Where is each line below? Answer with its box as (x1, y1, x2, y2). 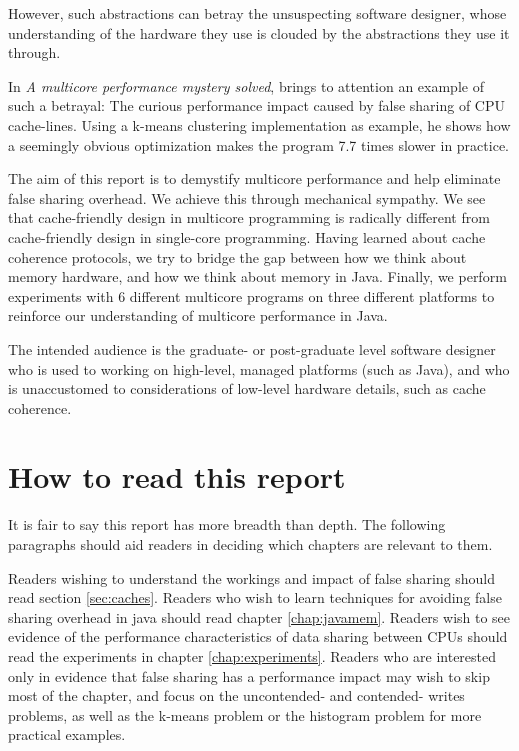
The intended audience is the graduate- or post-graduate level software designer (8, 338, 496, 359)
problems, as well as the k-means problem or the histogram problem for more (8, 704, 482, 725)
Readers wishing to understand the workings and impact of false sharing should (8, 567, 496, 588)
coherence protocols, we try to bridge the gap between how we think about (8, 246, 467, 267)
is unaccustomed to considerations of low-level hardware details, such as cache (8, 378, 486, 399)
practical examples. (8, 724, 126, 745)
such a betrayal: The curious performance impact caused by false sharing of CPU (8, 95, 505, 116)
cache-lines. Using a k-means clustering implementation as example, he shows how (8, 114, 511, 135)
